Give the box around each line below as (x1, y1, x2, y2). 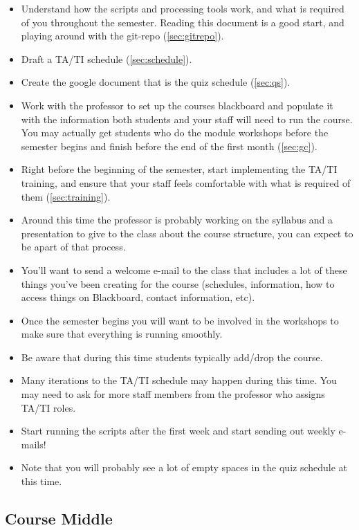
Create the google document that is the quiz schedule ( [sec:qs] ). (21, 75, 291, 89)
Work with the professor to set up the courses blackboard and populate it (21, 98, 333, 112)
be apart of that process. (21, 239, 126, 254)
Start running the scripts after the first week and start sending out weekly (21, 423, 335, 438)
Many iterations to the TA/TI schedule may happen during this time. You (21, 373, 337, 387)
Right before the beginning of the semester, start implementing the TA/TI (21, 162, 338, 176)
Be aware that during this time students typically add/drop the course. (21, 349, 323, 364)
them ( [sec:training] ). (21, 189, 111, 203)
